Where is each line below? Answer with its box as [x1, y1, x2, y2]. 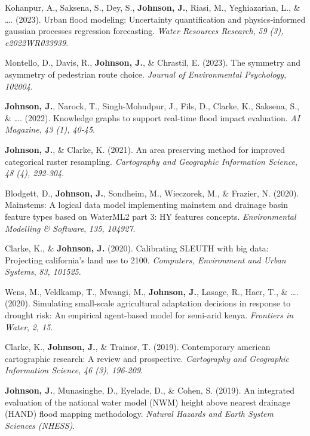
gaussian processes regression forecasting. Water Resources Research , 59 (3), [5, 24, 284, 37]
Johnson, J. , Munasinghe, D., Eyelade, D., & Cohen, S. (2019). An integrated [5, 384, 295, 397]
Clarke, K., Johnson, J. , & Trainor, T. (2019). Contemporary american [5, 340, 271, 353]
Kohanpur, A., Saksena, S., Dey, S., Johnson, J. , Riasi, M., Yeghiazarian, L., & [5, 1, 300, 13]
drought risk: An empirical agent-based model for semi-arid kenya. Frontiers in [5, 309, 294, 321]
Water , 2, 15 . [5, 320, 53, 333]
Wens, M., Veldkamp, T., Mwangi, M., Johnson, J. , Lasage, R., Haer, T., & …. [5, 285, 299, 297]
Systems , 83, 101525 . [5, 265, 81, 278]
